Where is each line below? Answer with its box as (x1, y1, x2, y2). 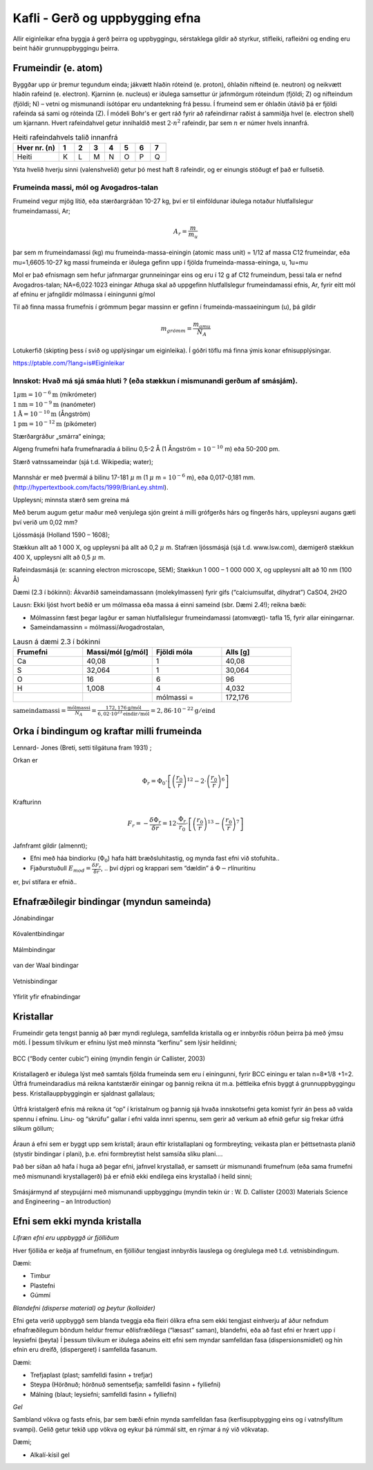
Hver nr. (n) (17, 143, 55, 153)
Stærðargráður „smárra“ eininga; (12, 432, 106, 440)
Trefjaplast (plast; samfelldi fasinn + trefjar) (30, 1371, 153, 1379)
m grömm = (160, 325, 193, 334)
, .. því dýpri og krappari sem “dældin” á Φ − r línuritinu (100, 864, 256, 872)
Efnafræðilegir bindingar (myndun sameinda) (12, 895, 211, 908)
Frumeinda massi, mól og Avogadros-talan (12, 182, 159, 192)
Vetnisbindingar (12, 977, 58, 985)
